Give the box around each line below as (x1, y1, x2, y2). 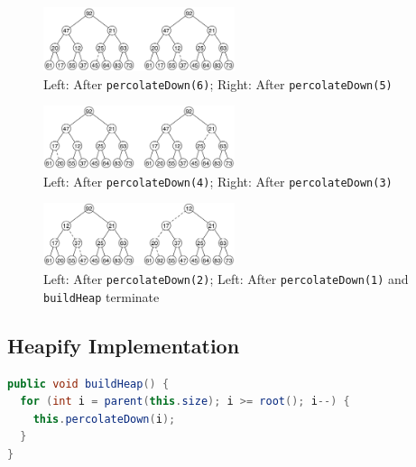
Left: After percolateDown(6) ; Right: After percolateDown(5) (43, 74, 393, 93)
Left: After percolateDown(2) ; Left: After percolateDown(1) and (43, 270, 409, 288)
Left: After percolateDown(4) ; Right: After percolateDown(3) (43, 171, 393, 190)
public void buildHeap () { (7, 377, 170, 390)
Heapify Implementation (7, 331, 240, 359)
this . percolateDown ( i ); (32, 412, 176, 426)
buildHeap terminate (43, 287, 160, 306)
